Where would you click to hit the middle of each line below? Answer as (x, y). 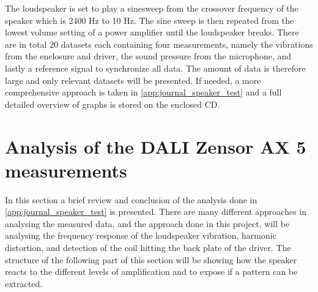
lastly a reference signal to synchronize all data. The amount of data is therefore (155, 68)
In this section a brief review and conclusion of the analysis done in (131, 199)
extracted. (24, 283)
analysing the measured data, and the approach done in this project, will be (147, 223)
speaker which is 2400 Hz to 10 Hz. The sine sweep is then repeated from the (150, 20)
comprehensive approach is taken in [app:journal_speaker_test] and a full (143, 92)
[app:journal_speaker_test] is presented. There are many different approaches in (156, 212)
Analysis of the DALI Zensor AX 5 (156, 146)
